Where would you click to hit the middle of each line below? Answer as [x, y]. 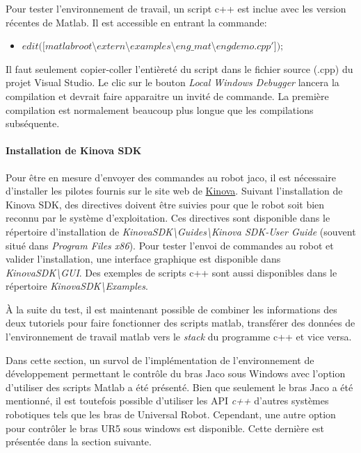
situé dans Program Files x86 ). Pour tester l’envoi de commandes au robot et [170, 245]
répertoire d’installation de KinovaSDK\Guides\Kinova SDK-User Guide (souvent [181, 231]
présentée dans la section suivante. [79, 442]
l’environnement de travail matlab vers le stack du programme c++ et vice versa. [179, 337]
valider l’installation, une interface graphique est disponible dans [143, 259]
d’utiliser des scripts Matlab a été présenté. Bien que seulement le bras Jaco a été [179, 387]
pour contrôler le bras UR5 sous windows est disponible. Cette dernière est [165, 428]
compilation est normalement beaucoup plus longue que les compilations [160, 109]
